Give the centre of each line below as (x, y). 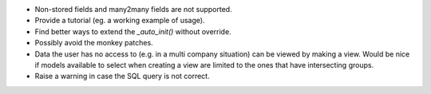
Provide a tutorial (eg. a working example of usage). (120, 21)
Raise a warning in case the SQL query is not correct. (123, 76)
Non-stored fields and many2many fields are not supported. (133, 9)
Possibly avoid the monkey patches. (94, 43)
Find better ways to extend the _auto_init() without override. (133, 31)
